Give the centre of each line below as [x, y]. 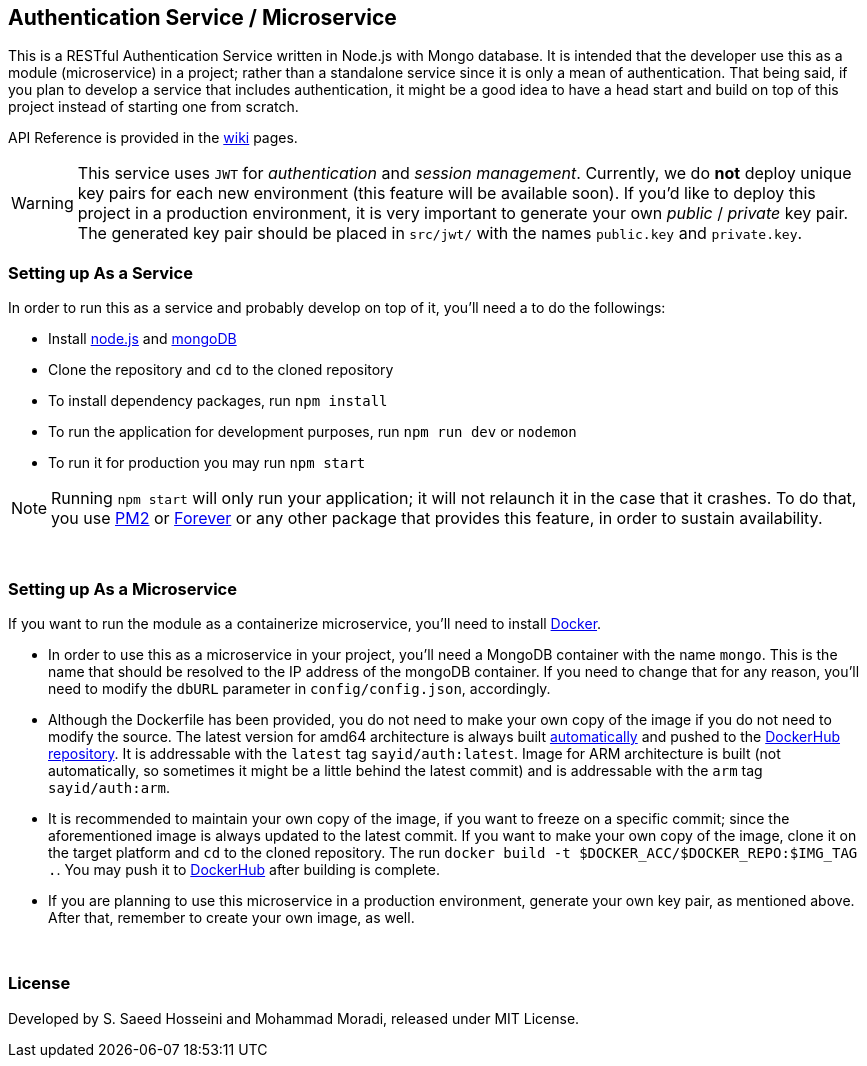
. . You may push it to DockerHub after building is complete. [244, 869]
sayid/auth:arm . [109, 787]
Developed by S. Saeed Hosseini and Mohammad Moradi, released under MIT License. [294, 1018]
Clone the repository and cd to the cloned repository [221, 370]
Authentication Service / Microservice [202, 17]
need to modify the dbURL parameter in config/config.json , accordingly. [299, 688]
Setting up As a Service [100, 272]
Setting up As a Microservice [122, 588]
